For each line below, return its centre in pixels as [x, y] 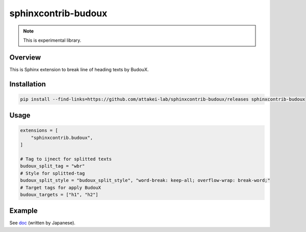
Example [23, 211]
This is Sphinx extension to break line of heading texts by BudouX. [79, 69]
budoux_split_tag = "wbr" [53, 166]
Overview [25, 57]
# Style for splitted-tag [53, 173]
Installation [28, 84]
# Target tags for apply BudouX [61, 187]
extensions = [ [39, 130]
